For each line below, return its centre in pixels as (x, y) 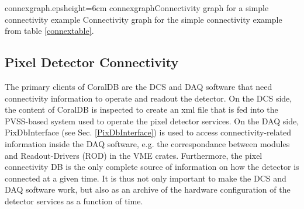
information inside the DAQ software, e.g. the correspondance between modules (147, 143)
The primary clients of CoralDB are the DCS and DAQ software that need (139, 86)
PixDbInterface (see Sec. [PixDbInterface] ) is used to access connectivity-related (148, 132)
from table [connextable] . (49, 31)
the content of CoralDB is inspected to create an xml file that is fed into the (141, 109)
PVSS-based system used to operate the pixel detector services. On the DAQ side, (152, 121)
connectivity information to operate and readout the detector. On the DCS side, (148, 98)
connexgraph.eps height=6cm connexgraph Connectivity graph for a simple (137, 8)
